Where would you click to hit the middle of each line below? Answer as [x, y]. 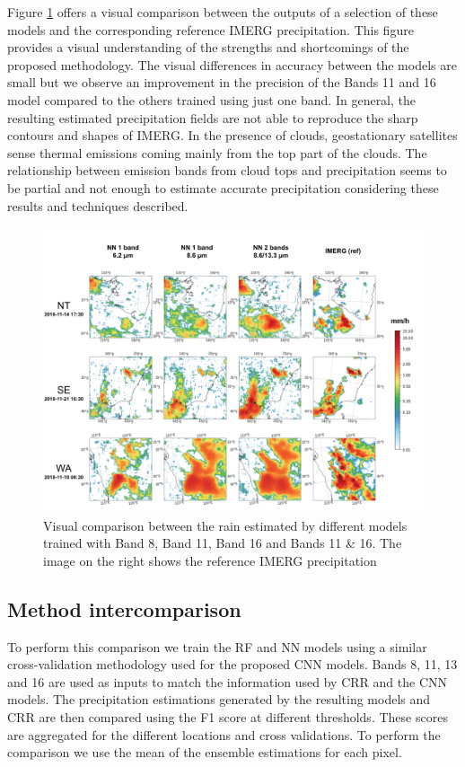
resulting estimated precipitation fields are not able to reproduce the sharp [213, 117]
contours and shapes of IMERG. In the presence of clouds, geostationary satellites [232, 135]
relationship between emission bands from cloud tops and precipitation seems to [227, 170]
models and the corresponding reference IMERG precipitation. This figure [211, 29]
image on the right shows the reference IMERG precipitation [210, 560]
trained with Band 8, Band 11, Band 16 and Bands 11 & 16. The [223, 543]
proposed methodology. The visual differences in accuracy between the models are [232, 64]
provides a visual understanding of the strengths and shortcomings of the [208, 47]
